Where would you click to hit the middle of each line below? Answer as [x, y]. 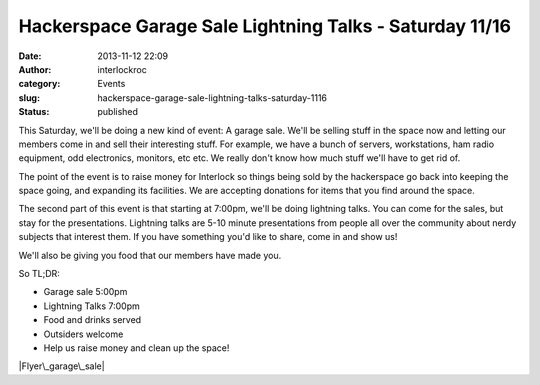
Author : [35, 69]
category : [39, 84]
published [118, 112]
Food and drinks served [92, 320]
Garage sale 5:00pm [85, 292]
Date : [30, 56]
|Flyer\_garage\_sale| [61, 366]
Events [111, 84]
